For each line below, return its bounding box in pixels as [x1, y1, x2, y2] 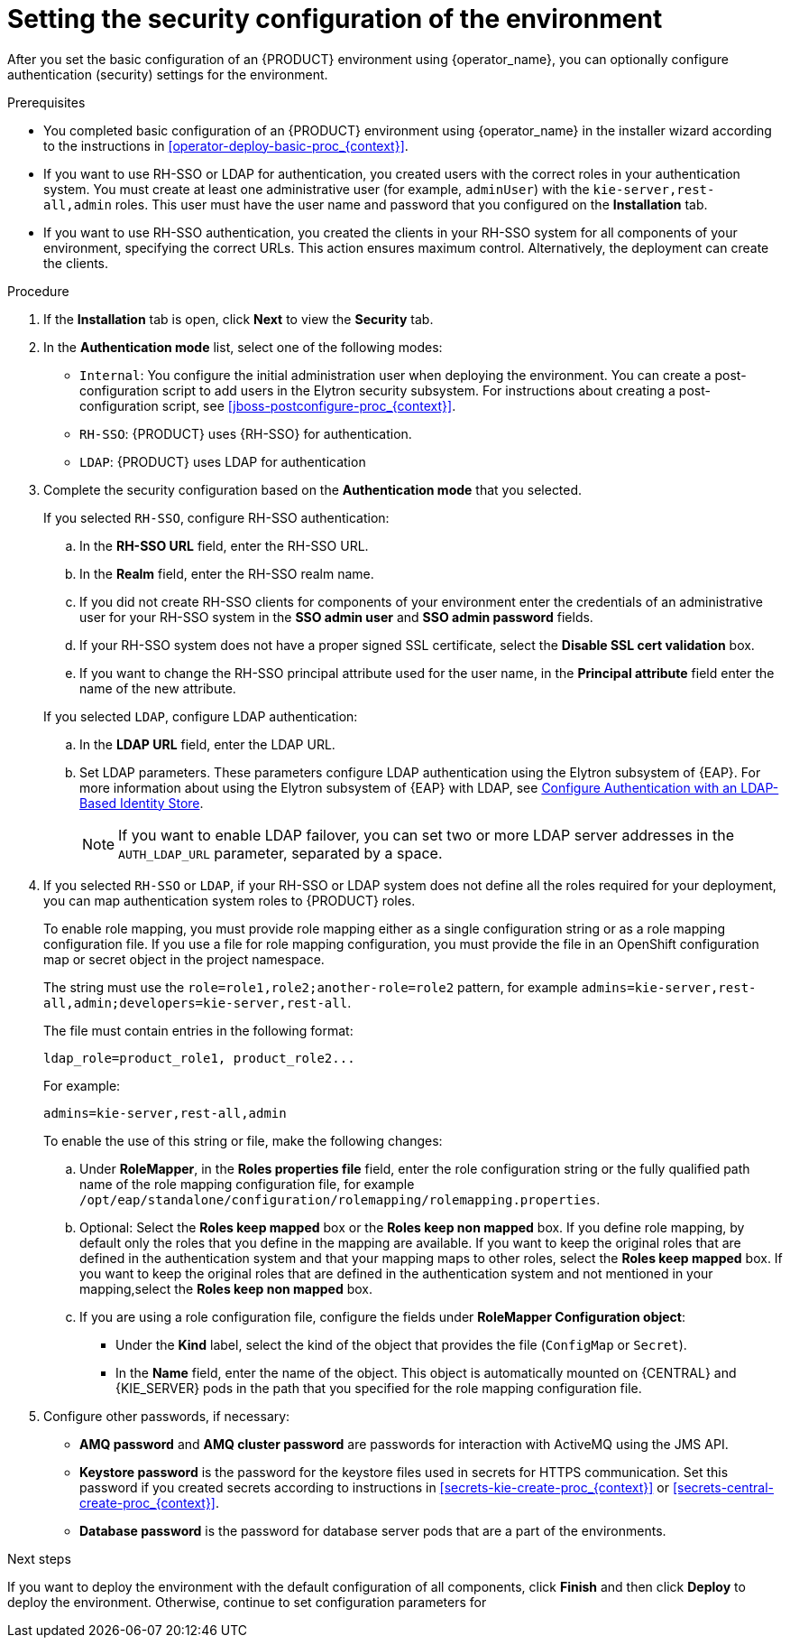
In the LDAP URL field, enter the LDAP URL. [79, 736, 335, 752]
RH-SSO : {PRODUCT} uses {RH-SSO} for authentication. [79, 425, 412, 441]
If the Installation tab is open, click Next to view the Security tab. [43, 311, 434, 327]
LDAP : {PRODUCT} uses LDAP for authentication [79, 453, 366, 469]
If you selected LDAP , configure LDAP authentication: [43, 708, 358, 724]
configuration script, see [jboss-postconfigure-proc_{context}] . [79, 397, 456, 414]
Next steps [7, 1550, 71, 1566]
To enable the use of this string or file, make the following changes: [43, 1132, 443, 1148]
